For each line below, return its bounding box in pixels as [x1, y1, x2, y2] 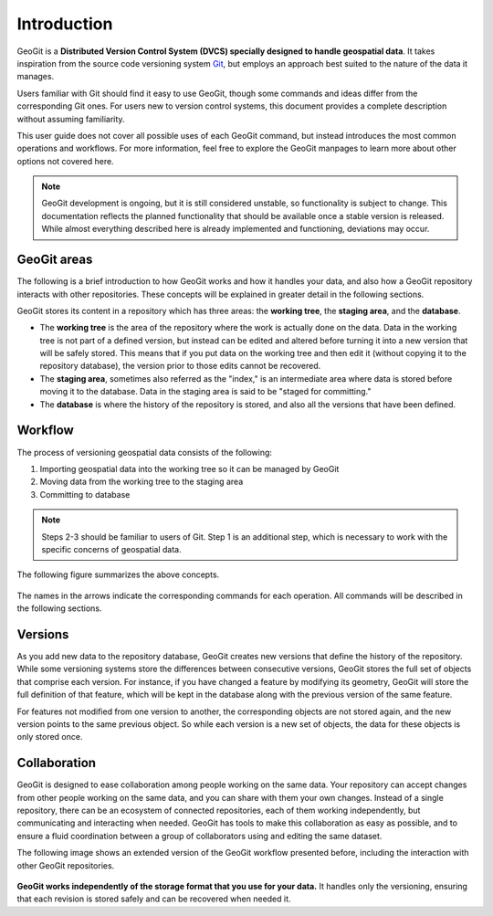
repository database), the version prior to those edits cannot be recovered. [39, 361, 321, 372]
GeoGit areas [16, 252, 93, 268]
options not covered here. [16, 155, 114, 166]
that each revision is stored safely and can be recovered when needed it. [16, 893, 291, 904]
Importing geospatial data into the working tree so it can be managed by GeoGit [39, 463, 340, 474]
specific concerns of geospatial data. [41, 543, 182, 554]
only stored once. [16, 732, 83, 742]
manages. [16, 71, 55, 82]
